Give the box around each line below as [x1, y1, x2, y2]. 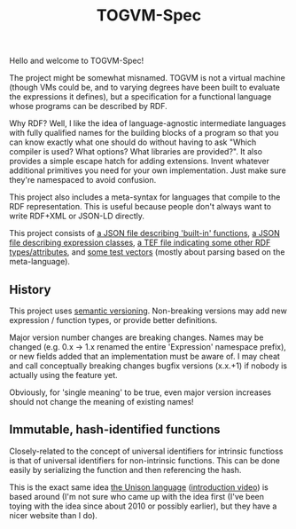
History [9, 281, 51, 297]
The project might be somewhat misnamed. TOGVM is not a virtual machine [9, 73, 285, 83]
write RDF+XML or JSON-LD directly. [9, 210, 144, 222]
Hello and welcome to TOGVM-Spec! [9, 55, 144, 67]
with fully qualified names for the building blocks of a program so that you [9, 128, 279, 138]
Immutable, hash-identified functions [9, 422, 221, 438]
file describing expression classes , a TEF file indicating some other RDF [9, 237, 271, 249]
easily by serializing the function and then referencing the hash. [9, 464, 242, 475]
